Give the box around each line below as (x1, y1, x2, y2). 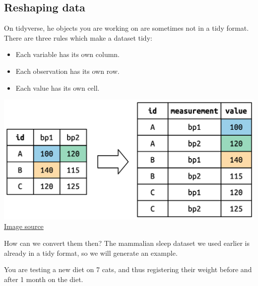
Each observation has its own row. (15, 65, 120, 76)
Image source (4, 221, 44, 231)
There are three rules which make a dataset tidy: (4, 32, 152, 43)
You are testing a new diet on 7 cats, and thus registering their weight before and (4, 264, 252, 275)
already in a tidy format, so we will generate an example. (4, 247, 178, 258)
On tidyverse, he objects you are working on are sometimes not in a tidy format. (4, 23, 249, 33)
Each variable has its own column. (15, 49, 120, 59)
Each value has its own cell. (15, 82, 100, 93)
